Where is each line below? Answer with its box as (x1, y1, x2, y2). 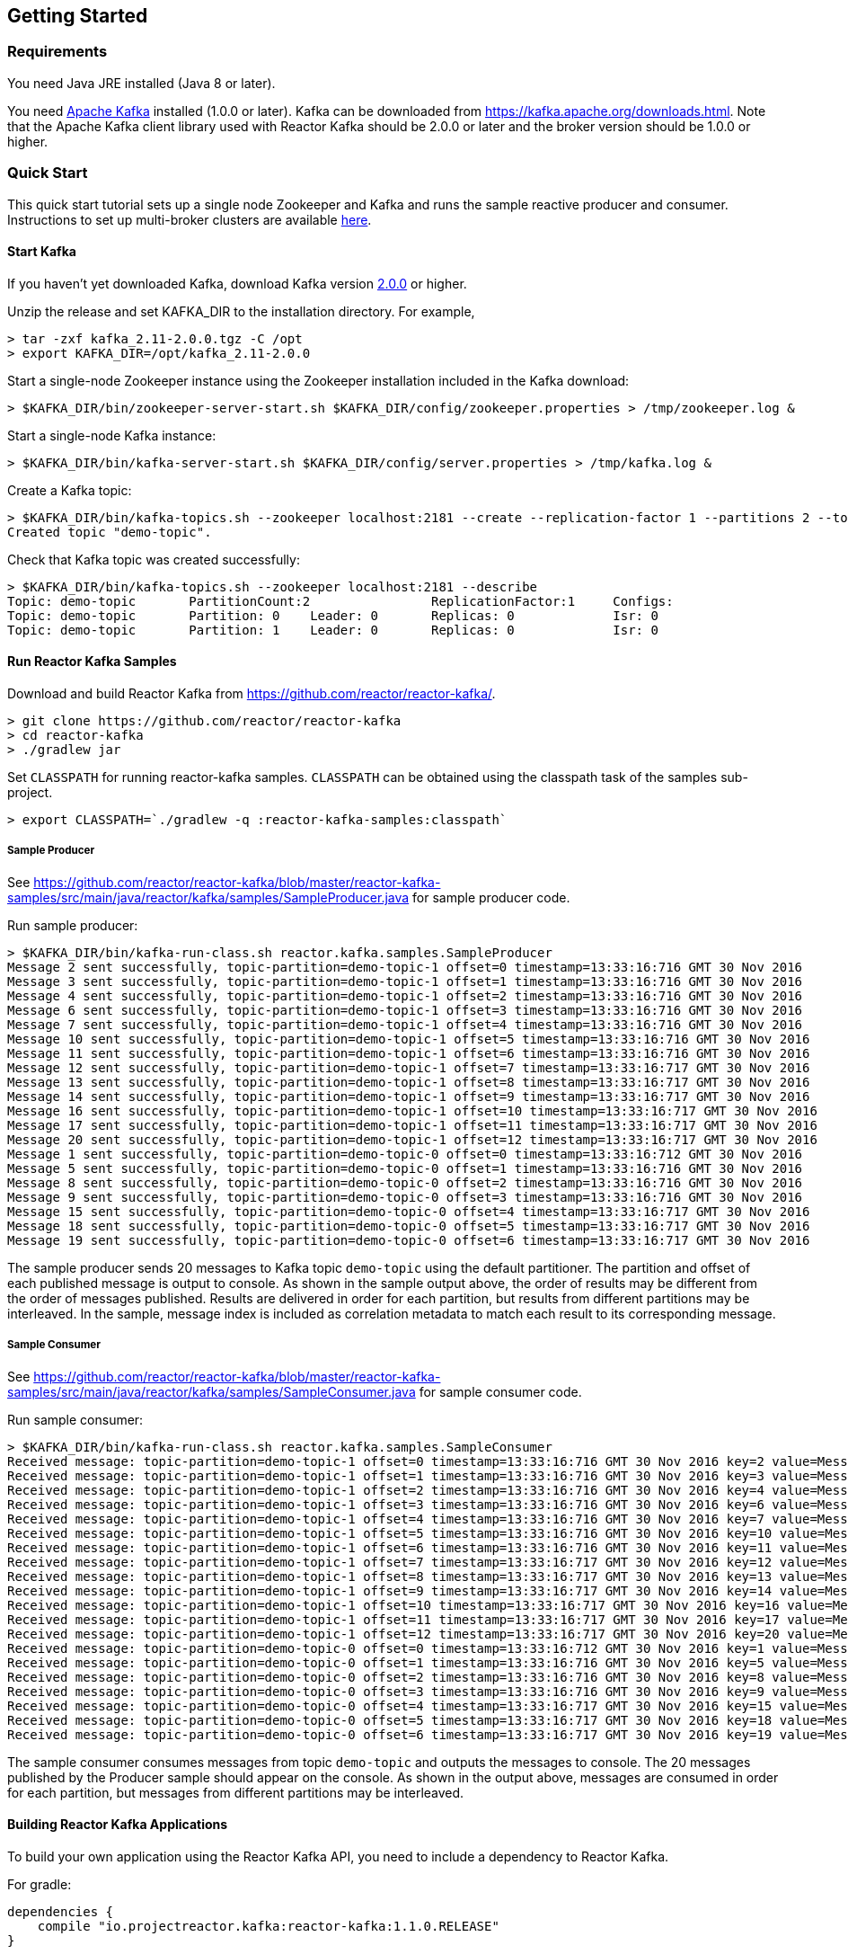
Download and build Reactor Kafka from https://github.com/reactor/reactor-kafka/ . (7, 685, 496, 701)
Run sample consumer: (7, 1411, 144, 1427)
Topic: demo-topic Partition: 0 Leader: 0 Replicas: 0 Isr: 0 (7, 608, 658, 623)
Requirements (7, 42, 108, 61)
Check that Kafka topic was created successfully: (7, 551, 300, 567)
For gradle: (7, 1876, 72, 1892)
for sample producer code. (412, 889, 570, 905)
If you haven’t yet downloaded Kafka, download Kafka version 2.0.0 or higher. (7, 275, 467, 291)
